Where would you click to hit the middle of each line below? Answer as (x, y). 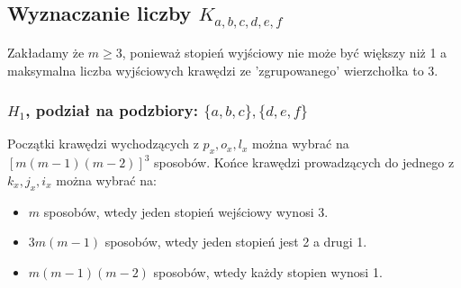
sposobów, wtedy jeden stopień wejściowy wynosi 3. (186, 211)
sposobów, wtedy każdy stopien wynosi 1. (268, 271)
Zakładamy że (46, 52)
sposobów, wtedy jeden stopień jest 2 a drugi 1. (236, 242)
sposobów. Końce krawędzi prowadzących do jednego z (304, 162)
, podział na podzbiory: (112, 110)
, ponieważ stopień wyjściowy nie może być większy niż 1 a (285, 52)
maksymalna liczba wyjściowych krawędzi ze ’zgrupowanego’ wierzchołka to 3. (223, 70)
